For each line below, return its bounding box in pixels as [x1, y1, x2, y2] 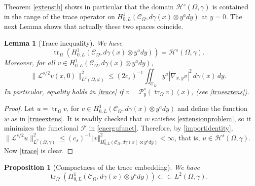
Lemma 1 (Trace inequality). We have [4, 37, 122, 48]
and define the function [177, 103, 248, 113]
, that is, [174, 132, 200, 142]
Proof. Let [4, 103, 35, 113]
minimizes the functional [4, 123, 78, 133]
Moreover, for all [4, 57, 55, 68]
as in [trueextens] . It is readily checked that [11, 113, 143, 123]
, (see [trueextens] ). [191, 86, 250, 96]
